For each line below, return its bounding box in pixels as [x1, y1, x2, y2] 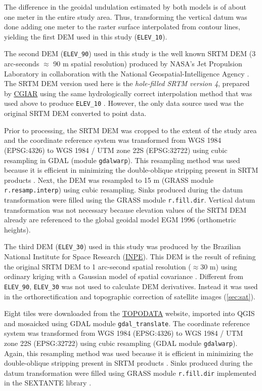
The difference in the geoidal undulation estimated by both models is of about [4, 2, 247, 12]
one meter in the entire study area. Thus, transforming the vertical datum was [4, 11, 247, 22]
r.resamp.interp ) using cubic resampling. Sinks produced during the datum [4, 184, 243, 195]
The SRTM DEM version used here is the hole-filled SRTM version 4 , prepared [4, 78, 250, 89]
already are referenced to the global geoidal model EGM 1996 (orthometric [4, 214, 236, 225]
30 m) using [200, 261, 237, 271]
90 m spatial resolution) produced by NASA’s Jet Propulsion [53, 58, 242, 69]
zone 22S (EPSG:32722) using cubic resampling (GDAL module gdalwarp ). [4, 337, 238, 348]
